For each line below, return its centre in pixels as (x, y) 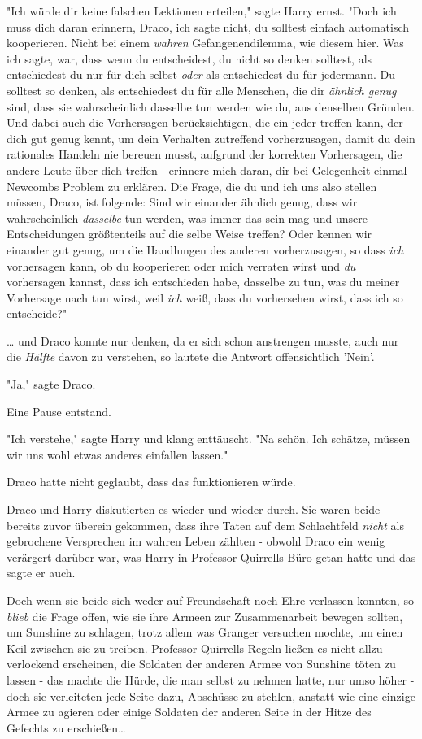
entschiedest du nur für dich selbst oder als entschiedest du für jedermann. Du (201, 74)
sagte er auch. (41, 573)
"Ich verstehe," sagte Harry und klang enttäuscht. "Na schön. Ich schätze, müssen (209, 439)
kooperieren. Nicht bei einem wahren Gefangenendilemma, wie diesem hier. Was (205, 43)
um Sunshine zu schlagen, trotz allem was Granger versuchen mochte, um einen (205, 632)
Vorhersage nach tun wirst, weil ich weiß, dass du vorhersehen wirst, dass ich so (205, 297)
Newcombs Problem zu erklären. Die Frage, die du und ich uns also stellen (192, 186)
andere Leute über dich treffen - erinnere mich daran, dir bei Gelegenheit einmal (207, 170)
